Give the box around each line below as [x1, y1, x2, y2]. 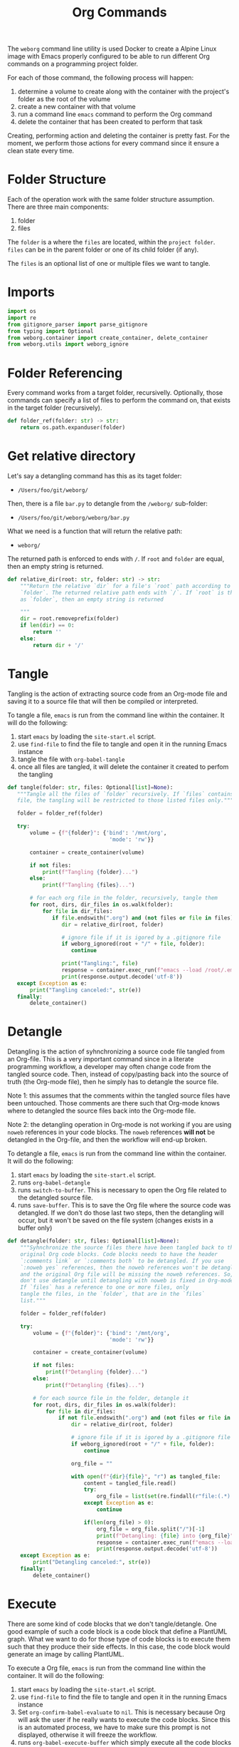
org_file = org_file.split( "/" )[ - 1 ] [96, 1525, 205, 1532]
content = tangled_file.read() [83, 1480, 176, 1487]
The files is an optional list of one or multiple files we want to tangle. [7, 259, 211, 268]
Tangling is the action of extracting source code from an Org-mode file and [7, 689, 228, 698]
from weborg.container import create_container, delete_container [7, 334, 208, 341]
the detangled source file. [17, 1193, 94, 1202]
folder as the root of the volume [17, 95, 111, 103]
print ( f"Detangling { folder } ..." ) [45, 1369, 148, 1376]
